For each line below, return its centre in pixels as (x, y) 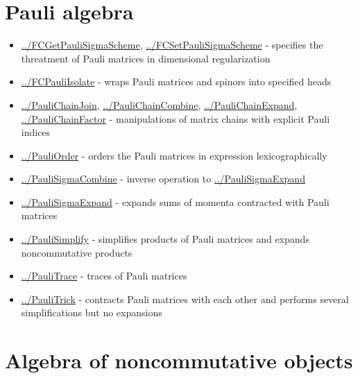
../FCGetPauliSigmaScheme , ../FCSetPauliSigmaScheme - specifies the (172, 45)
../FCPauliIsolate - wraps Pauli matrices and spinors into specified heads (176, 81)
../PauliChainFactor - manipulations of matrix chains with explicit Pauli (176, 118)
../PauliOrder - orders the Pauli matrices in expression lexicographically (174, 155)
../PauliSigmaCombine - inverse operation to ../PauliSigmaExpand (163, 179)
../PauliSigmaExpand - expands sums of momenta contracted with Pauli (175, 201)
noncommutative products (77, 252)
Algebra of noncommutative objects (179, 360)
